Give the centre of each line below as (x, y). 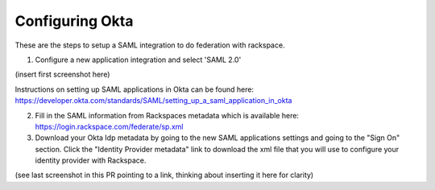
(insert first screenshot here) (62, 74)
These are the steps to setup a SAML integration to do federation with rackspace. (150, 45)
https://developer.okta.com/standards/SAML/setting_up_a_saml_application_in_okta (153, 101)
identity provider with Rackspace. (91, 160)
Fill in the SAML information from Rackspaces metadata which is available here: (167, 115)
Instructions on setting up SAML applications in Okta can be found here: (134, 89)
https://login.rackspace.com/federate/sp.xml (109, 126)
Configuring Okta (74, 21)
